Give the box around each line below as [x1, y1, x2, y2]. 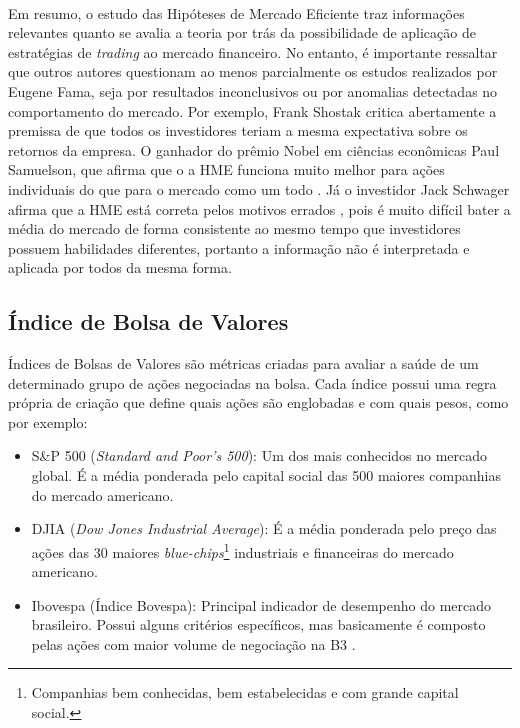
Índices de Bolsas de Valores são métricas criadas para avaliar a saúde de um [8, 353, 479, 374]
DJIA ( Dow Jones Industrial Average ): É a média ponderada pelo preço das [31, 518, 497, 539]
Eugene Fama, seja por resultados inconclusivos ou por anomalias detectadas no [8, 80, 498, 101]
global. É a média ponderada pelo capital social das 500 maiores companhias [31, 465, 501, 486]
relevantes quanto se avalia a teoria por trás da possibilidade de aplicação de [8, 22, 476, 43]
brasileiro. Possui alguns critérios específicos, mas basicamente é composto [31, 614, 486, 635]
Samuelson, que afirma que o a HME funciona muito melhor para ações [8, 159, 445, 180]
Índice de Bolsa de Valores [8, 306, 289, 337]
